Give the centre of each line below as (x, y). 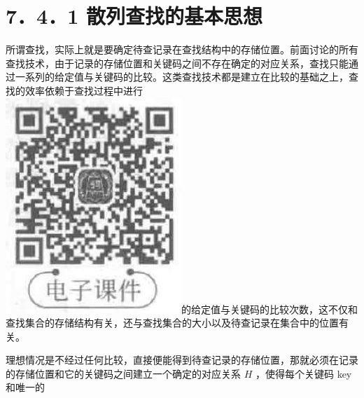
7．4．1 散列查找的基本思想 (134, 16)
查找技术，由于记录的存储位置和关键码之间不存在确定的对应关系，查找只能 (177, 63)
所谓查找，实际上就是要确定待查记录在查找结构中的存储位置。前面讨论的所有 (182, 49)
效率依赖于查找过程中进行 (84, 90)
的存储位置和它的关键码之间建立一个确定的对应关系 (123, 373)
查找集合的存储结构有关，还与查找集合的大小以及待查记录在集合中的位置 (172, 323)
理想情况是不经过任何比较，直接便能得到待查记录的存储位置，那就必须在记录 (182, 360)
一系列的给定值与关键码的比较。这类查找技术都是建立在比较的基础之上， (182, 77)
